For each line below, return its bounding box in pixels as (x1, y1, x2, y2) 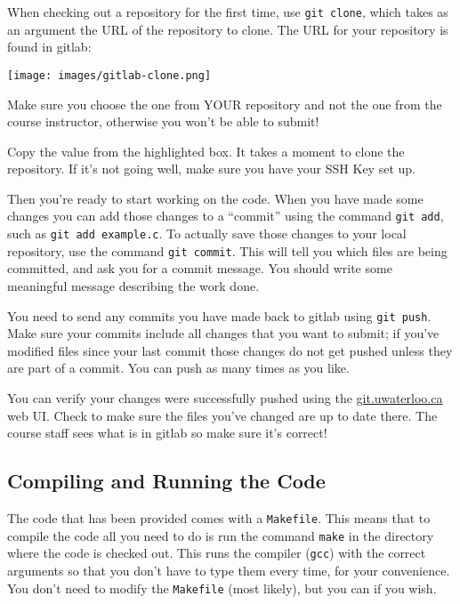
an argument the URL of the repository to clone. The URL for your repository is (7, 20, 448, 38)
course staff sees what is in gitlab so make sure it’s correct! (7, 423, 327, 442)
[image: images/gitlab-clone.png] (7, 68, 212, 82)
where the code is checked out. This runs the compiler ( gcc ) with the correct (7, 544, 426, 562)
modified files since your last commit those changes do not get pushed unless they (7, 341, 453, 359)
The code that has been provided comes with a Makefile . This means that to (7, 509, 431, 527)
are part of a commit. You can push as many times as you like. (7, 358, 350, 377)
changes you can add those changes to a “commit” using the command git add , (7, 206, 444, 225)
